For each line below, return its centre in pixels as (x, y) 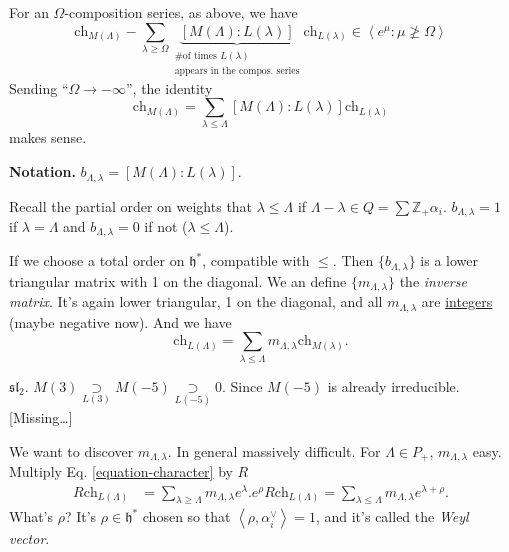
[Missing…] (41, 416)
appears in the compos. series (237, 70)
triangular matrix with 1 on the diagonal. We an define (178, 280)
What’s (31, 516)
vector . (29, 538)
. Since (242, 385)
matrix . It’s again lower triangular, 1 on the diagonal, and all (196, 301)
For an (29, 12)
